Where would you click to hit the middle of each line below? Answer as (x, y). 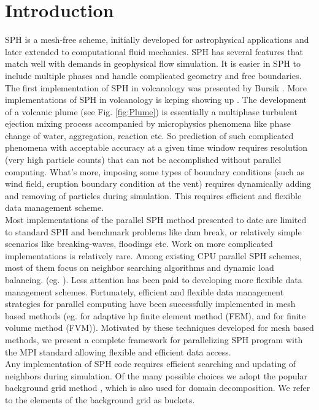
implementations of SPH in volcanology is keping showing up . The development (156, 100)
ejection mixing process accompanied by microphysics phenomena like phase (148, 123)
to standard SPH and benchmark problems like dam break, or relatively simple (153, 231)
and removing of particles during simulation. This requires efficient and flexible (153, 195)
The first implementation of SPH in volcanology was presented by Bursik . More (156, 87)
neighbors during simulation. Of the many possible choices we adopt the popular (156, 375)
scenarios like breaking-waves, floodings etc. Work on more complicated (139, 244)
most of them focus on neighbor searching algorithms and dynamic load (140, 268)
